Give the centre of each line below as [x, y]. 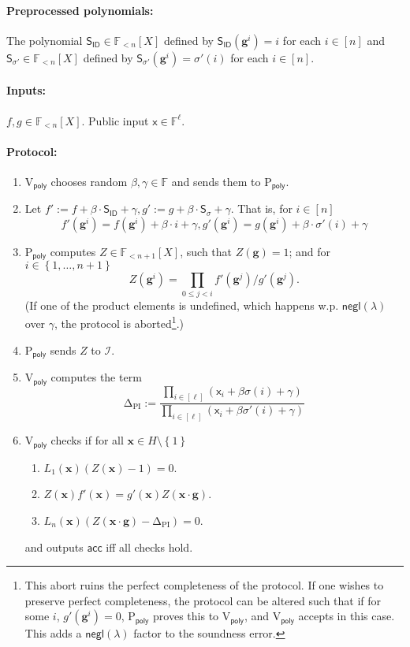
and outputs [54, 547]
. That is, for [261, 208]
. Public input [115, 120]
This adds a [53, 633]
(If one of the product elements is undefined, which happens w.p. [182, 305]
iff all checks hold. [149, 547]
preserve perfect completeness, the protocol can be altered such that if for [203, 600]
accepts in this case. [347, 616]
